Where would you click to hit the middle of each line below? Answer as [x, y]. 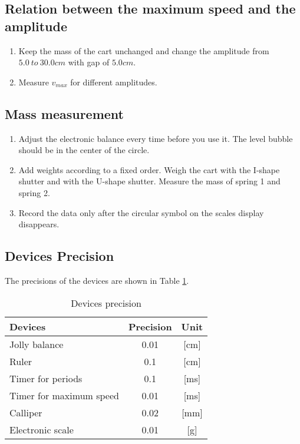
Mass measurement [64, 113]
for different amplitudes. [114, 82]
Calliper [26, 412]
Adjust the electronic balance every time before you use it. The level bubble [156, 138]
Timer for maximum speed [64, 395]
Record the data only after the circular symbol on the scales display [141, 212]
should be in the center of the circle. [84, 150]
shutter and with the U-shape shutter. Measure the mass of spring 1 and [149, 181]
